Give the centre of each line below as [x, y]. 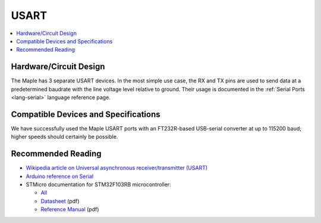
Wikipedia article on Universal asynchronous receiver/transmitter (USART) [117, 168]
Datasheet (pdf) [60, 201]
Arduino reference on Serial [60, 176]
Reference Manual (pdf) [70, 209]
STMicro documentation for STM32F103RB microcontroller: [99, 184]
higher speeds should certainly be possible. [64, 137]
